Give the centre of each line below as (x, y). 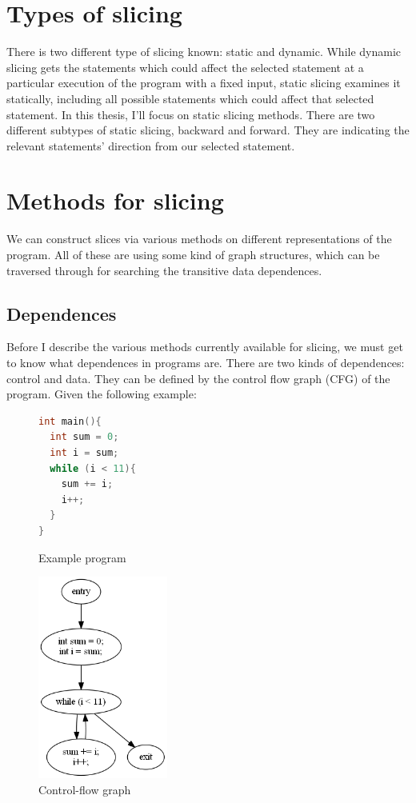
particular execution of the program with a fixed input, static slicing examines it (204, 83)
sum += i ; (87, 484)
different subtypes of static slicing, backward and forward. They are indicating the (208, 130)
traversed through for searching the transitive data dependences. (164, 270)
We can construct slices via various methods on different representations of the (199, 239)
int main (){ (70, 421)
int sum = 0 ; (84, 437)
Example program (82, 557)
